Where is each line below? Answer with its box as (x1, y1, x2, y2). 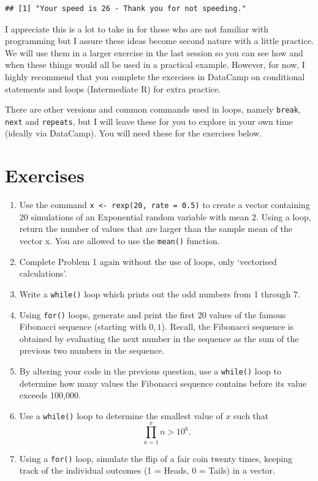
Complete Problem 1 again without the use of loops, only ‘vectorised (19, 255, 277, 267)
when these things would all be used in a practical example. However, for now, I (5, 58, 305, 71)
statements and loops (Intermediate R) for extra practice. (5, 82, 221, 95)
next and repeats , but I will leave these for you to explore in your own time (5, 114, 293, 127)
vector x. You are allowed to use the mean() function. (19, 234, 220, 247)
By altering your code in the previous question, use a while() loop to (19, 364, 281, 377)
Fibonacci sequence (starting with (19, 320, 146, 333)
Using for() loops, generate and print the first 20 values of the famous (19, 308, 286, 321)
